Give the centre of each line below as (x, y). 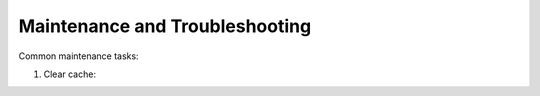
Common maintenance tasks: (78, 56)
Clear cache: (70, 74)
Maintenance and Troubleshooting (165, 26)
